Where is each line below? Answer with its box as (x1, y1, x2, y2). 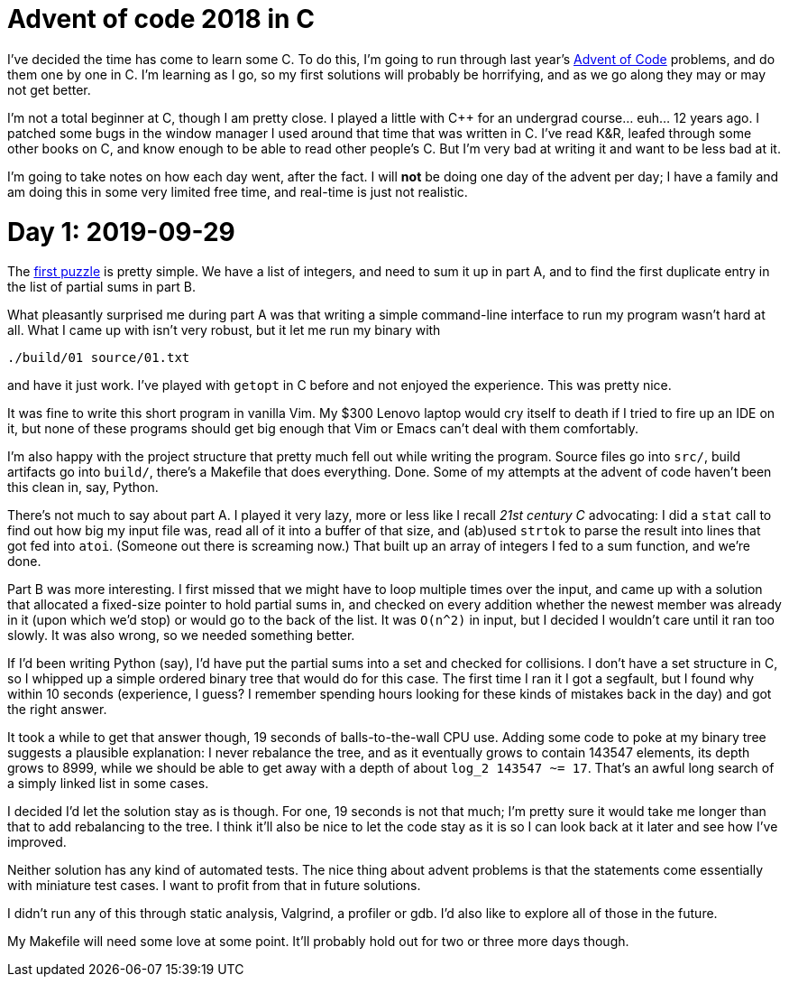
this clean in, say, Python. (7, 479, 159, 496)
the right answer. (7, 701, 107, 718)
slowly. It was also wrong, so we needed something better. (7, 627, 355, 644)
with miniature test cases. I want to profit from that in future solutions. (7, 877, 421, 894)
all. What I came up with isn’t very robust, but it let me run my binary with (7, 322, 441, 339)
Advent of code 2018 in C (7, 4, 315, 34)
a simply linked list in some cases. (7, 775, 209, 792)
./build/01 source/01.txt (7, 350, 190, 366)
